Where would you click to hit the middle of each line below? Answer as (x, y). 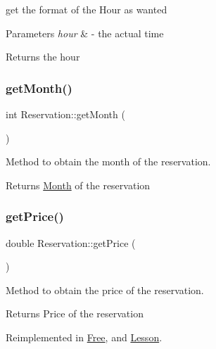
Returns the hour (43, 57)
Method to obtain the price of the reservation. (105, 290)
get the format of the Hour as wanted (87, 9)
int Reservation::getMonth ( (65, 114)
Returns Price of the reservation (75, 313)
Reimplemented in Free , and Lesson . (84, 337)
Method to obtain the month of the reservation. (108, 161)
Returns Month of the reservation (78, 185)
